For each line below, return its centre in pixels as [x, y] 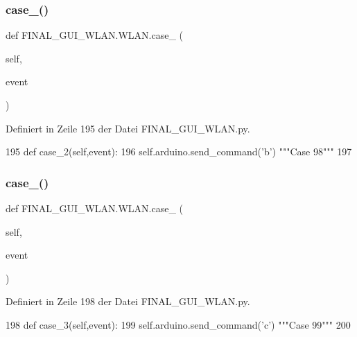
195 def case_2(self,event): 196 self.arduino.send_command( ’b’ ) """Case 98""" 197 [179, 152]
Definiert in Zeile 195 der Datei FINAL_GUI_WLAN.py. [128, 128]
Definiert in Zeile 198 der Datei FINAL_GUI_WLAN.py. [128, 301]
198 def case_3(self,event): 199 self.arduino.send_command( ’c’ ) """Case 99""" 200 [178, 324]
